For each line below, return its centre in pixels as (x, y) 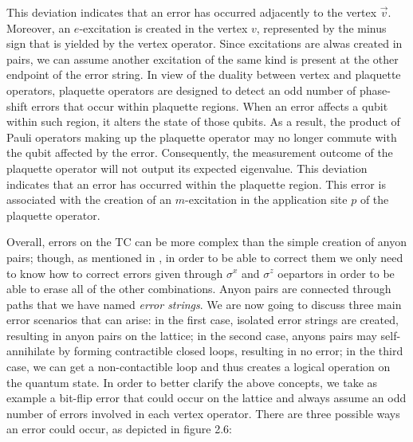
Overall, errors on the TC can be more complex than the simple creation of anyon (207, 242)
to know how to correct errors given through (115, 273)
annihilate (31, 351)
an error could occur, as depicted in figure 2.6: (120, 429)
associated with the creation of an (89, 199)
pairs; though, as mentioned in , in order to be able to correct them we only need (205, 257)
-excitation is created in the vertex (163, 27)
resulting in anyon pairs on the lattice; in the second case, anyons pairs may (192, 335)
